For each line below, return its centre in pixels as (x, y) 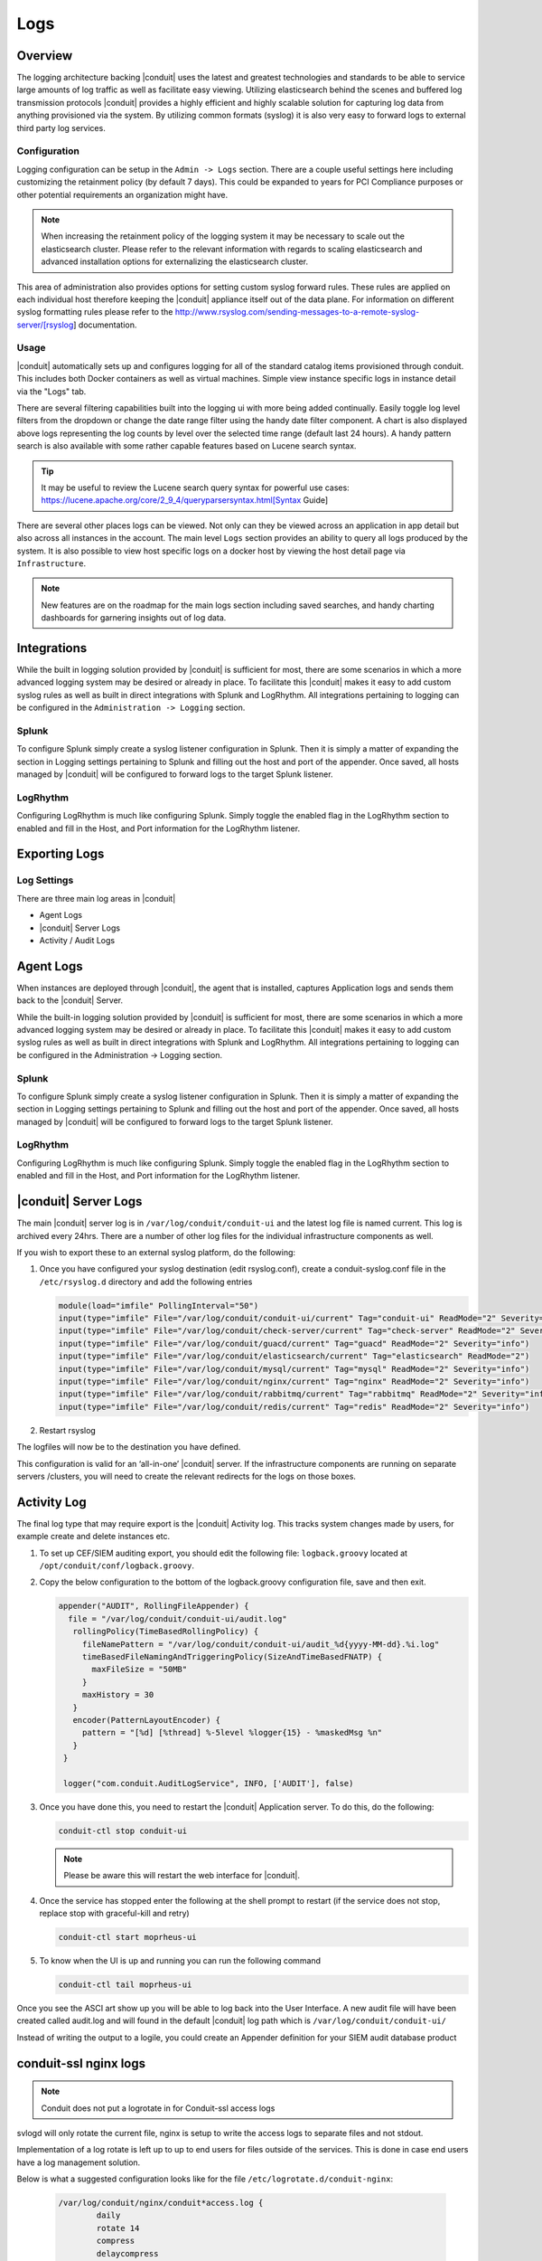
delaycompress (127, 2253)
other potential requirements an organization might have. (122, 194)
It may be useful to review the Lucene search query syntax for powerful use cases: (195, 487)
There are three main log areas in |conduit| (96, 898)
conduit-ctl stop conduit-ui (123, 1831)
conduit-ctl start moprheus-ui (128, 1937)
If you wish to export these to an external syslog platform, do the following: (156, 1252)
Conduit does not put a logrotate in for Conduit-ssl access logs (158, 2108)
